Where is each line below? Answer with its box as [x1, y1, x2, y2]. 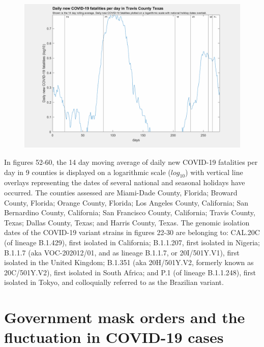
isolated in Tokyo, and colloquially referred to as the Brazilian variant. [4, 277, 224, 287]
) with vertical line [185, 166, 243, 177]
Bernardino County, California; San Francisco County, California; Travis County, [4, 207, 255, 218]
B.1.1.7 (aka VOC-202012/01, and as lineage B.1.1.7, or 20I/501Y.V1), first [4, 247, 240, 257]
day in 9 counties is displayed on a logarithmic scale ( [4, 166, 171, 177]
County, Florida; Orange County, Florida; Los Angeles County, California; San [4, 197, 249, 208]
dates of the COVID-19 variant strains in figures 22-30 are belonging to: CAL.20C [4, 227, 260, 238]
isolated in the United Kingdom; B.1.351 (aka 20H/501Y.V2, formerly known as [4, 257, 254, 268]
